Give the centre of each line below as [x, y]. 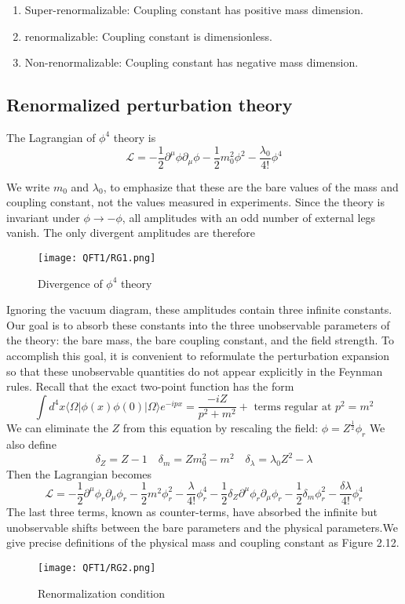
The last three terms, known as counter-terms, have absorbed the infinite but [192, 512]
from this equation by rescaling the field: [221, 428]
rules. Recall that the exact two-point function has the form [150, 386]
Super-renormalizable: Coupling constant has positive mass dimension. [194, 9]
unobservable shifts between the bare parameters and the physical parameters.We [202, 527]
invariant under [43, 217]
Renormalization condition [102, 593]
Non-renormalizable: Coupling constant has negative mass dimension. [192, 62]
